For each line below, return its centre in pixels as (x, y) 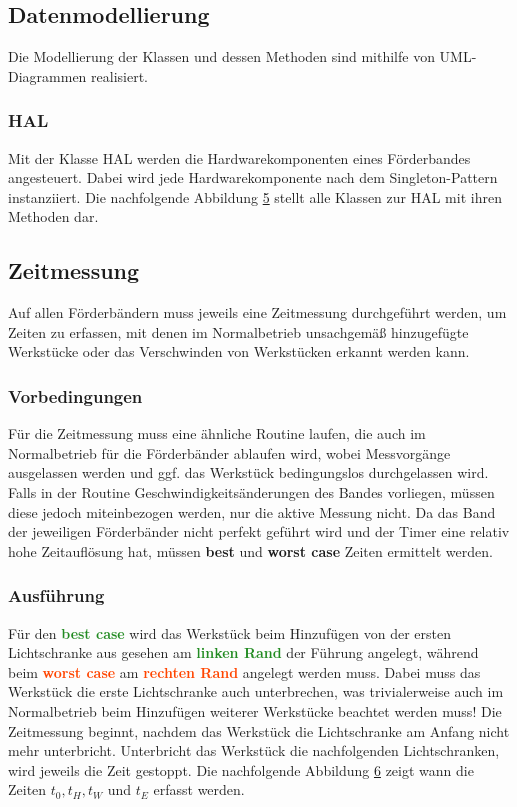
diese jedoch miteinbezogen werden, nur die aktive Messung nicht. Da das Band (252, 511)
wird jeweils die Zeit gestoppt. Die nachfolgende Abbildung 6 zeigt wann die (241, 769)
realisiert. (119, 75)
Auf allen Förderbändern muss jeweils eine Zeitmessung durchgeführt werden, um (257, 312)
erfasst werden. (199, 789)
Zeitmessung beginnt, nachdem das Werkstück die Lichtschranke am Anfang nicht (259, 730)
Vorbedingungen (75, 395)
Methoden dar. (53, 216)
